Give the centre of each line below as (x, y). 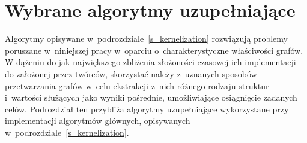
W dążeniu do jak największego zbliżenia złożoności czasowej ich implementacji (150, 62)
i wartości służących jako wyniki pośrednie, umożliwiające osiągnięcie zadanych (151, 97)
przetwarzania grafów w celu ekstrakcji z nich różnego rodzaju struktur (137, 85)
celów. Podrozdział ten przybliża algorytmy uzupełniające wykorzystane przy (147, 109)
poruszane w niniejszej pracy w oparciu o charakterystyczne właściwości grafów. (154, 50)
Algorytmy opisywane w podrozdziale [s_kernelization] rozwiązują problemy (146, 39)
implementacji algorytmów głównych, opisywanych (98, 121)
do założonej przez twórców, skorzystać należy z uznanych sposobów (131, 73)
